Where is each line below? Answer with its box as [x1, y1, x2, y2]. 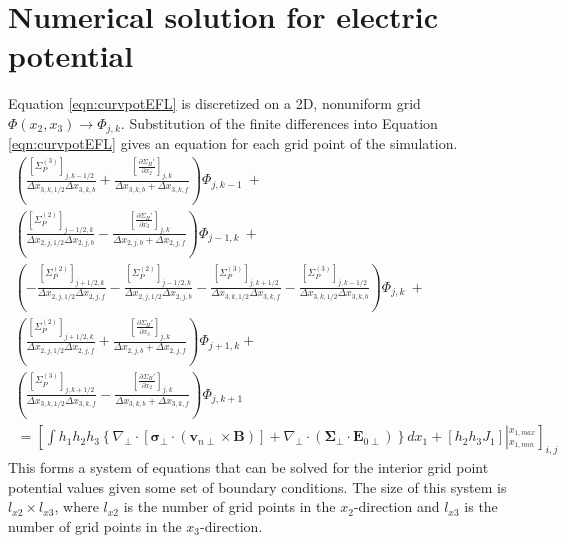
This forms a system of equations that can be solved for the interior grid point [8, 456, 489, 477]
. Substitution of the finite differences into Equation [120, 112, 438, 133]
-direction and [353, 496, 440, 517]
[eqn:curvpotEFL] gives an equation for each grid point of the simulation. [8, 133, 458, 154]
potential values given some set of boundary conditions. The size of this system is [8, 476, 507, 497]
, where [54, 496, 99, 517]
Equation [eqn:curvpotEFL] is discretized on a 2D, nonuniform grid [8, 93, 421, 114]
